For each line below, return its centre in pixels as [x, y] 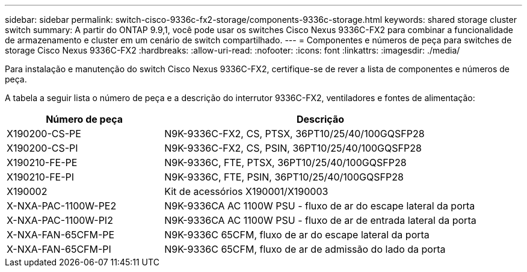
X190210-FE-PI [41, 177]
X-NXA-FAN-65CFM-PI [59, 249]
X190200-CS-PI [42, 148]
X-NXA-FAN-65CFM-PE [61, 235]
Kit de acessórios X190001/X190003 [246, 191]
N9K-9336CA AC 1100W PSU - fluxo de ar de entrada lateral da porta [320, 220]
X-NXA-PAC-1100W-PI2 [60, 220]
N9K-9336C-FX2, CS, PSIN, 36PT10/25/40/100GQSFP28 [293, 148]
